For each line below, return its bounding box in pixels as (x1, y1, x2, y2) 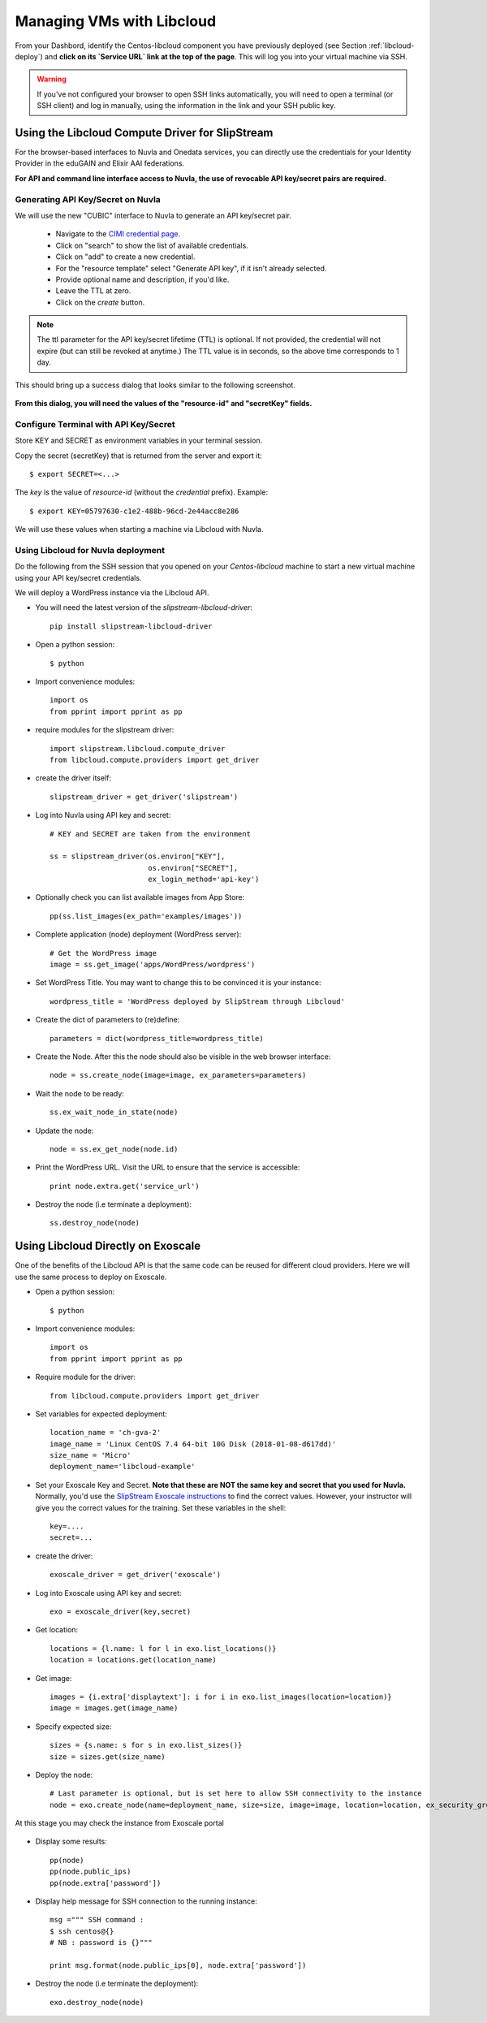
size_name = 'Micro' (50, 1450, 131, 1460)
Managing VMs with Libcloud (15, 12, 217, 30)
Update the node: (35, 1126, 94, 1135)
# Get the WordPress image (50, 949, 157, 957)
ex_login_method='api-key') (147, 875, 260, 884)
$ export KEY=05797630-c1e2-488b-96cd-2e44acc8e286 (29, 506, 239, 516)
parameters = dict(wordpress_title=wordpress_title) (50, 1034, 264, 1043)
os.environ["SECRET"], (147, 863, 239, 872)
